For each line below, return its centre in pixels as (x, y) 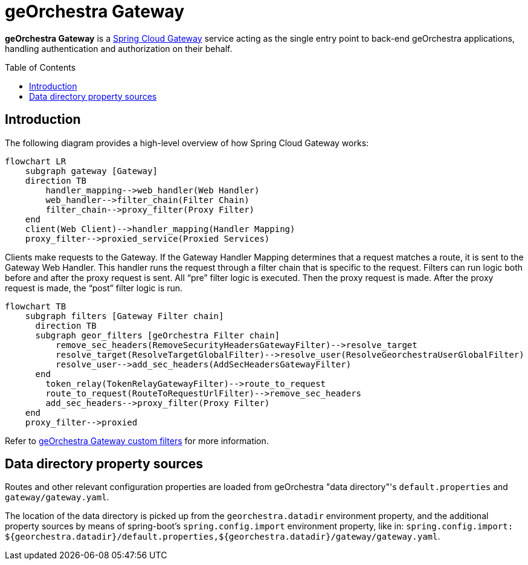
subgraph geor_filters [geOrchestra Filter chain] (158, 335)
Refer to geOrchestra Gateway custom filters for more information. (137, 441)
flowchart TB (36, 306)
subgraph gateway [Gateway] (91, 171)
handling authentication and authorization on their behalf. (119, 48)
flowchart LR (36, 161)
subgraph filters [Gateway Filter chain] (124, 316)
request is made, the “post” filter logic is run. (94, 288)
